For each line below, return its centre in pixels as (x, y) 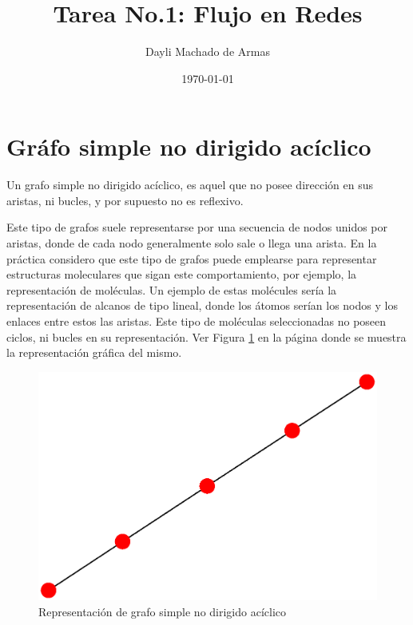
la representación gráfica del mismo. (94, 352)
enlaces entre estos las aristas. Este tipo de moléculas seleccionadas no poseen (197, 321)
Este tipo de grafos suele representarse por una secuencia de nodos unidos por (197, 227)
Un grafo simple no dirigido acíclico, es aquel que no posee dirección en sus (190, 185)
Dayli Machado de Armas (208, 51)
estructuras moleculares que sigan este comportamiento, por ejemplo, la (182, 274)
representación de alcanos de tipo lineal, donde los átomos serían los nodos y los (202, 305)
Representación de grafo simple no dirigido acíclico (163, 611)
